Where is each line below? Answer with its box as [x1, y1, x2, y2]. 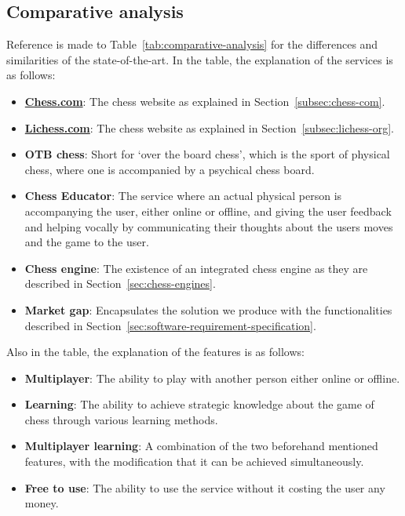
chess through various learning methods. [24, 411, 218, 427]
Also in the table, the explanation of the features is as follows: [6, 343, 305, 360]
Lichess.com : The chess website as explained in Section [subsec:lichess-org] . [24, 119, 394, 136]
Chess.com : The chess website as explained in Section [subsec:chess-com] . [24, 93, 385, 109]
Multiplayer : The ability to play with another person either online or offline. [24, 369, 400, 386]
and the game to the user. [24, 234, 149, 250]
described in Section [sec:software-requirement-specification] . [24, 317, 316, 333]
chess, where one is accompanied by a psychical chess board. [24, 161, 315, 177]
